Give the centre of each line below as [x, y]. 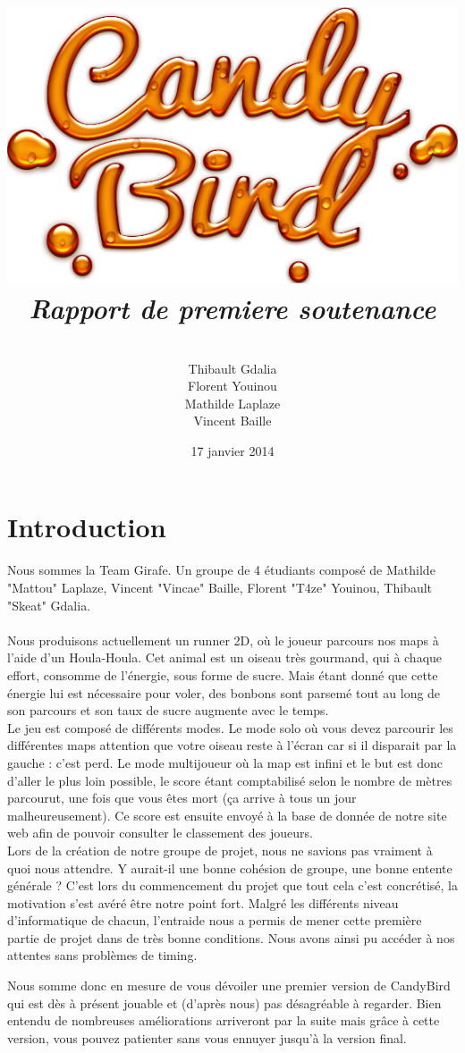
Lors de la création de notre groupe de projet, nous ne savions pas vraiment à [220, 850]
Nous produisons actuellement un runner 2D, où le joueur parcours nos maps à [223, 640]
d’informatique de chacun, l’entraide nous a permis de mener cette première [215, 920]
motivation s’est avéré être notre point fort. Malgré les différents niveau [203, 902]
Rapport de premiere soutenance [232, 307]
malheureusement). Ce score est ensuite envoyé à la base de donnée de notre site [227, 815]
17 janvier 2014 [232, 450]
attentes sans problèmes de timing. [102, 955]
